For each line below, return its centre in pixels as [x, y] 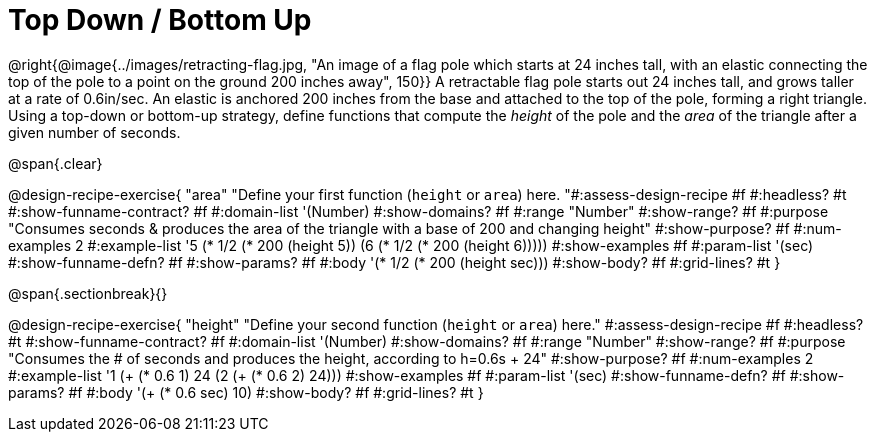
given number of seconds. [94, 132]
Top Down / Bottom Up [160, 20]
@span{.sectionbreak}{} [88, 293]
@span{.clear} [55, 163]
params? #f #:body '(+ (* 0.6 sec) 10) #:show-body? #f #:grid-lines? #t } [246, 392]
